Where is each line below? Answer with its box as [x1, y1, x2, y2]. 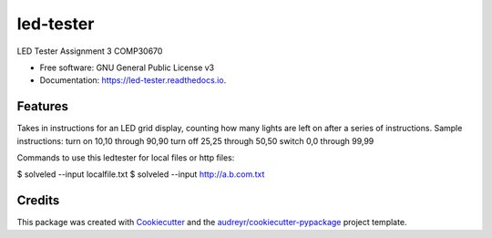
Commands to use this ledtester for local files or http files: [16, 152, 235, 163]
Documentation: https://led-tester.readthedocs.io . [39, 75, 227, 86]
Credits [16, 192, 60, 209]
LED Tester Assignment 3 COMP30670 [16, 46, 163, 57]
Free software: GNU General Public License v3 [39, 62, 215, 73]
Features [16, 98, 68, 114]
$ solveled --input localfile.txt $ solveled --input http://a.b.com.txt [16, 169, 265, 180]
